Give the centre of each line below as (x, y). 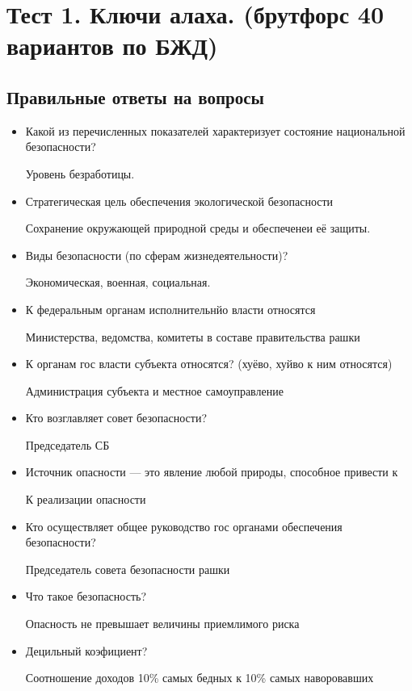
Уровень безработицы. (80, 173)
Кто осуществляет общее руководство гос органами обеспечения (184, 526)
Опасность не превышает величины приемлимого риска (162, 624)
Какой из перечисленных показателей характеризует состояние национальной (215, 130)
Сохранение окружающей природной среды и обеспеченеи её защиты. (198, 228)
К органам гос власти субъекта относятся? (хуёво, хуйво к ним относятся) (209, 364)
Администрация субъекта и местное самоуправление (154, 390)
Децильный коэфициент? (86, 650)
